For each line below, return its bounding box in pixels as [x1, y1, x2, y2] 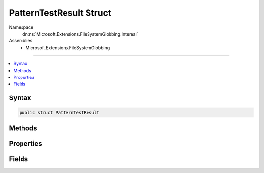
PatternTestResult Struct [9, 7, 111, 18]
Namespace [9, 24, 34, 30]
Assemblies [9, 38, 33, 44]
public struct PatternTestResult [19, 110, 100, 115]
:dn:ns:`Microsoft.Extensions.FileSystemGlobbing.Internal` [21, 31, 138, 37]
